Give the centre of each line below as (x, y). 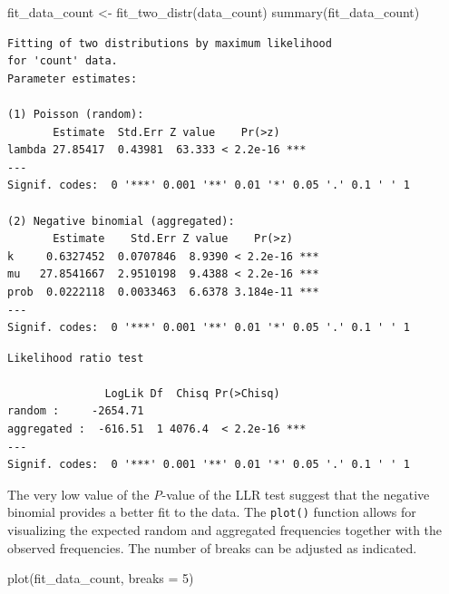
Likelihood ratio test (76, 358)
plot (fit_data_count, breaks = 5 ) (101, 578)
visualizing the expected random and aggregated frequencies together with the (225, 530)
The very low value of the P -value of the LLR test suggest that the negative (219, 494)
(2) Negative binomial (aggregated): (121, 221)
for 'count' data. (63, 61)
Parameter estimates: (73, 78)
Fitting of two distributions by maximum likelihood (170, 43)
